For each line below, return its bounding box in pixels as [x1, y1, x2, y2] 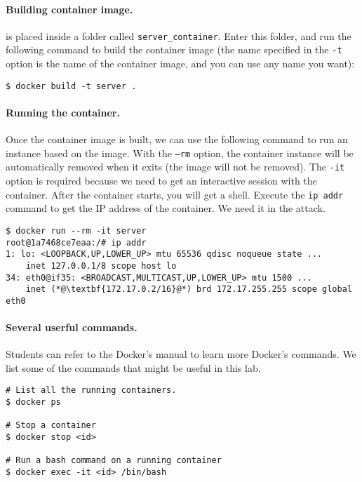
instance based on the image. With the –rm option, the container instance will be [6, 145, 354, 160]
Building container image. [6, 1, 133, 16]
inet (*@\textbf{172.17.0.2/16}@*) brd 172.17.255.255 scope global [25, 284, 352, 295]
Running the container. [6, 105, 120, 119]
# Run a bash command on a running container [6, 455, 222, 466]
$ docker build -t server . [6, 81, 137, 91]
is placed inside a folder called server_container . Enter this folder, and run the [6, 28, 351, 43]
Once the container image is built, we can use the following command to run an [6, 132, 348, 147]
